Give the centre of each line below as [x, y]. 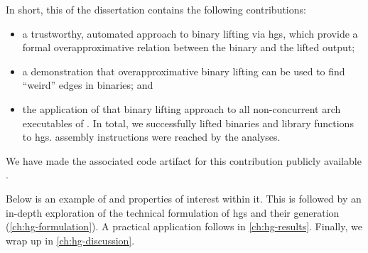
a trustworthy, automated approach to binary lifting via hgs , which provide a [190, 33]
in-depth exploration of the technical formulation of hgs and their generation [173, 212]
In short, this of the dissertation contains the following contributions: [156, 9]
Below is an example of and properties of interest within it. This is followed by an [184, 198]
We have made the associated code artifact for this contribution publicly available [184, 160]
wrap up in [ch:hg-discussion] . [70, 240]
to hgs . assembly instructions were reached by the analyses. [151, 137]
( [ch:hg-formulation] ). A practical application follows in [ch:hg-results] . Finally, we [184, 226]
